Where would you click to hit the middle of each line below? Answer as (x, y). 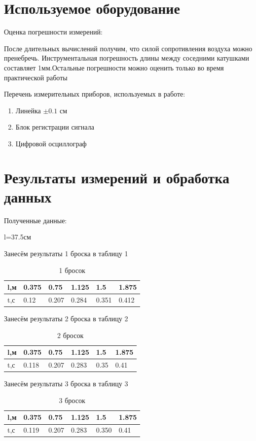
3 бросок (72, 400)
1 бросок (72, 270)
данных (28, 196)
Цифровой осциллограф (51, 143)
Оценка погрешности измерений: (53, 32)
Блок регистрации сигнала (55, 127)
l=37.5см (18, 237)
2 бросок (71, 335)
